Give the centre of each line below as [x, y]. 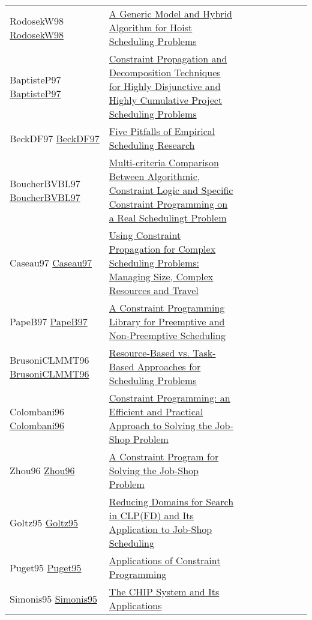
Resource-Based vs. [149, 353]
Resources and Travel [154, 290]
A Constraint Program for [164, 456]
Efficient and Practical [156, 411]
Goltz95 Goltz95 [44, 522]
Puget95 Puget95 [46, 567]
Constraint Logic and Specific [171, 190]
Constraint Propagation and [168, 59]
